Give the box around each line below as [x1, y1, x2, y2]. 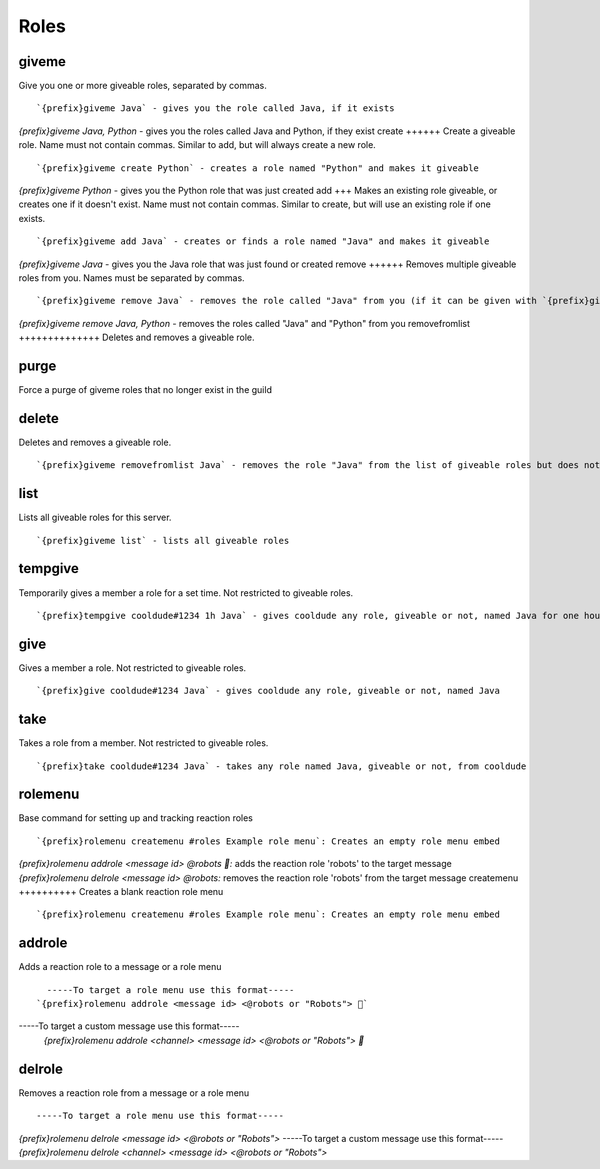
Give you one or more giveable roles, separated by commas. [18, 80, 267, 92]
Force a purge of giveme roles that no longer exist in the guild [18, 384, 272, 396]
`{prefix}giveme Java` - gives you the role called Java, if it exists [36, 103, 395, 114]
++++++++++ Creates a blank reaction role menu [18, 886, 224, 897]
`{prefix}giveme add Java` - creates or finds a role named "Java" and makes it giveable [36, 236, 490, 247]
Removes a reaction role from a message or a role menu [18, 1086, 250, 1099]
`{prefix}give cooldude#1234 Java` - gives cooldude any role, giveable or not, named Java [36, 685, 500, 697]
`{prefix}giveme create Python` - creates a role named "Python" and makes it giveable [36, 162, 480, 174]
